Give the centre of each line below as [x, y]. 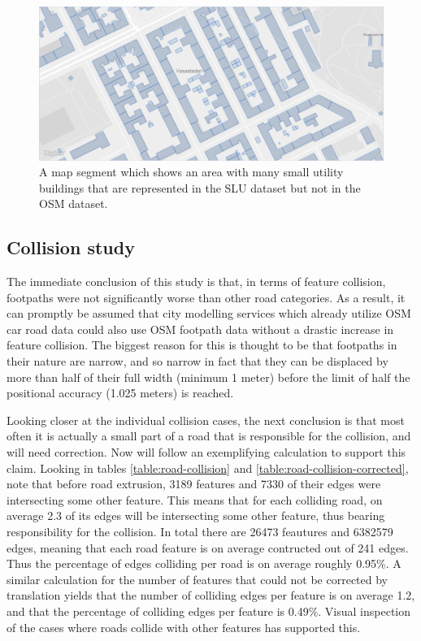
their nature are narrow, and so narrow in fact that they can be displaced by [197, 361]
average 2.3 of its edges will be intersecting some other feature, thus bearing [196, 515]
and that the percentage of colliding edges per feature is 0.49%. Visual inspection [209, 611]
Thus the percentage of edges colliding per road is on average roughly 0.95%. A [204, 563]
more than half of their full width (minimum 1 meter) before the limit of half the [208, 377]
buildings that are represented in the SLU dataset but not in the [200, 187]
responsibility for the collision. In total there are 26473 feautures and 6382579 [200, 531]
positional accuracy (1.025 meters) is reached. [120, 393]
